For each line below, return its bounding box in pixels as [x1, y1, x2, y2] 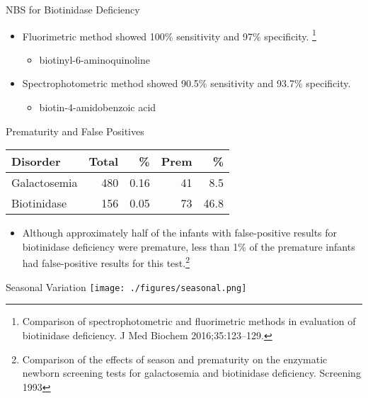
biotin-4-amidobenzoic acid [39, 100, 156, 115]
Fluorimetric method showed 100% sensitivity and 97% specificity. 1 [22, 26, 316, 43]
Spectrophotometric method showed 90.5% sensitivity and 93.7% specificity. [22, 76, 351, 91]
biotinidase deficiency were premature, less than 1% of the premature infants [22, 239, 355, 254]
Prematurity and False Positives [6, 123, 144, 138]
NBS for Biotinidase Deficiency [6, 2, 140, 16]
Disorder [11, 153, 61, 170]
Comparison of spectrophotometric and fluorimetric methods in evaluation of [22, 314, 356, 329]
